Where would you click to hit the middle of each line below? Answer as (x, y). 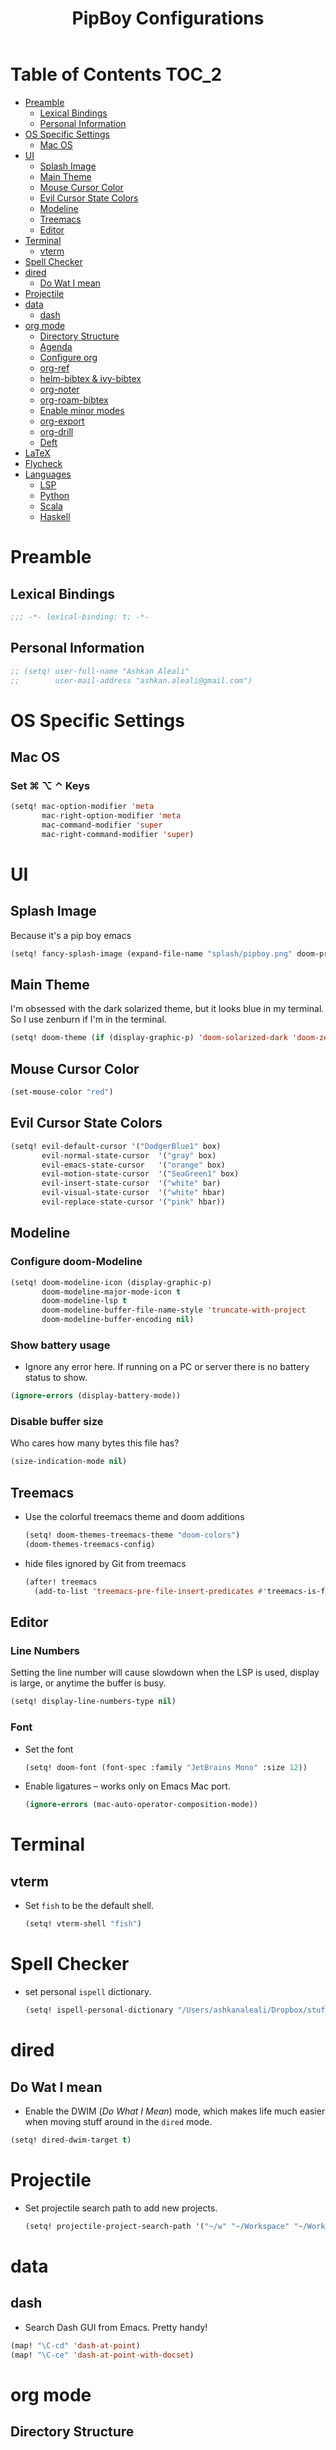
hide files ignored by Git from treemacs (105, 1563)
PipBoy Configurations (168, 18)
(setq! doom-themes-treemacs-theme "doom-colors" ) (132, 1535)
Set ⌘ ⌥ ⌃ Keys (50, 785)
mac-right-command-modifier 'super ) (118, 834)
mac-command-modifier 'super (102, 825)
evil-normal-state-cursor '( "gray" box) (129, 1155)
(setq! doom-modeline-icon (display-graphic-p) (111, 1282)
